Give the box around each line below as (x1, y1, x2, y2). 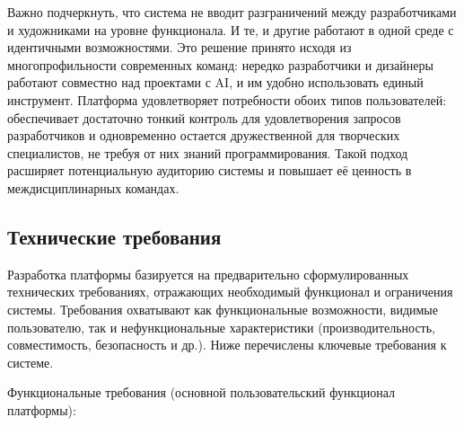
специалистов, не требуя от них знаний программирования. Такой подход (7, 143, 408, 162)
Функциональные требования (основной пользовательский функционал (7, 383, 396, 402)
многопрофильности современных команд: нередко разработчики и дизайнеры (7, 55, 433, 74)
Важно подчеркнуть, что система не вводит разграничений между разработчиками (7, 3, 457, 21)
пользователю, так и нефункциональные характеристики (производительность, (7, 317, 436, 336)
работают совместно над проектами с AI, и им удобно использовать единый (7, 73, 424, 92)
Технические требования (7, 222, 222, 250)
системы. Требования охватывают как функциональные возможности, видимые (7, 299, 438, 318)
